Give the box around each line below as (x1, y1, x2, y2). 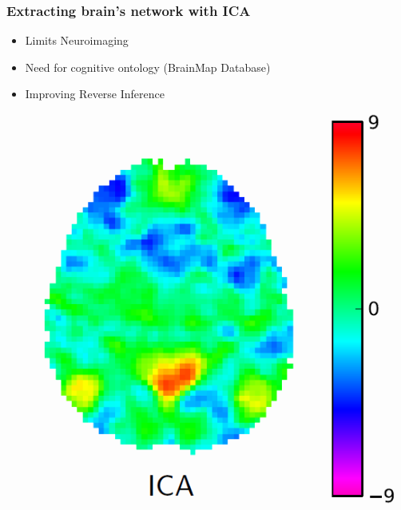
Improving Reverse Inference (25, 85, 165, 102)
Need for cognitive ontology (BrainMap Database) (25, 58, 271, 75)
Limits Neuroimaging (25, 32, 129, 49)
